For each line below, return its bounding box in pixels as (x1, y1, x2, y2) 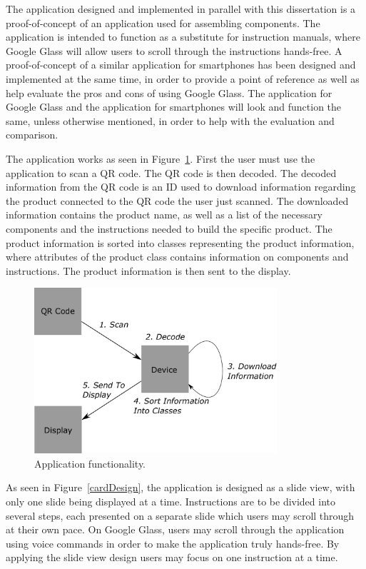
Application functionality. (34, 455, 146, 470)
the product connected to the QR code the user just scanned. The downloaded (6, 193, 349, 208)
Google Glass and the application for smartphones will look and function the (6, 99, 342, 114)
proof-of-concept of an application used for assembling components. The (6, 15, 320, 30)
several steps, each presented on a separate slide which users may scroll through (6, 508, 355, 523)
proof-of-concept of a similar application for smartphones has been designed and (6, 57, 356, 72)
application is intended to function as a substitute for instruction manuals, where (6, 29, 360, 44)
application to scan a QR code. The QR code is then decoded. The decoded (6, 165, 337, 180)
